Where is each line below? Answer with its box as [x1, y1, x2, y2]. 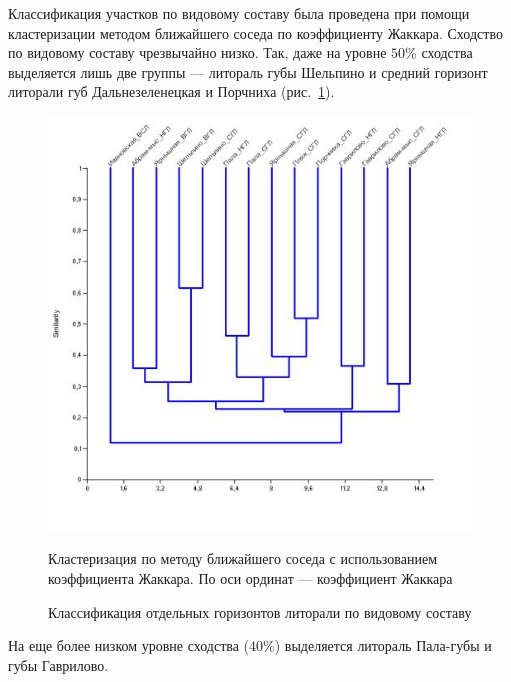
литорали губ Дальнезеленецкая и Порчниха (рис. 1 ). [8, 81, 335, 102]
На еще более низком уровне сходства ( [8, 635, 250, 656]
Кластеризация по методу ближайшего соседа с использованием [48, 548, 438, 569]
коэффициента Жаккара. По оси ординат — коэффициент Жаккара [48, 568, 453, 589]
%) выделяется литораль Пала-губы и [263, 635, 492, 656]
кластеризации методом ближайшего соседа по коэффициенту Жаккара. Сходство [8, 22, 503, 43]
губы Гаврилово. [8, 654, 109, 675]
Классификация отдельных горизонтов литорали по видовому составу [48, 601, 472, 622]
